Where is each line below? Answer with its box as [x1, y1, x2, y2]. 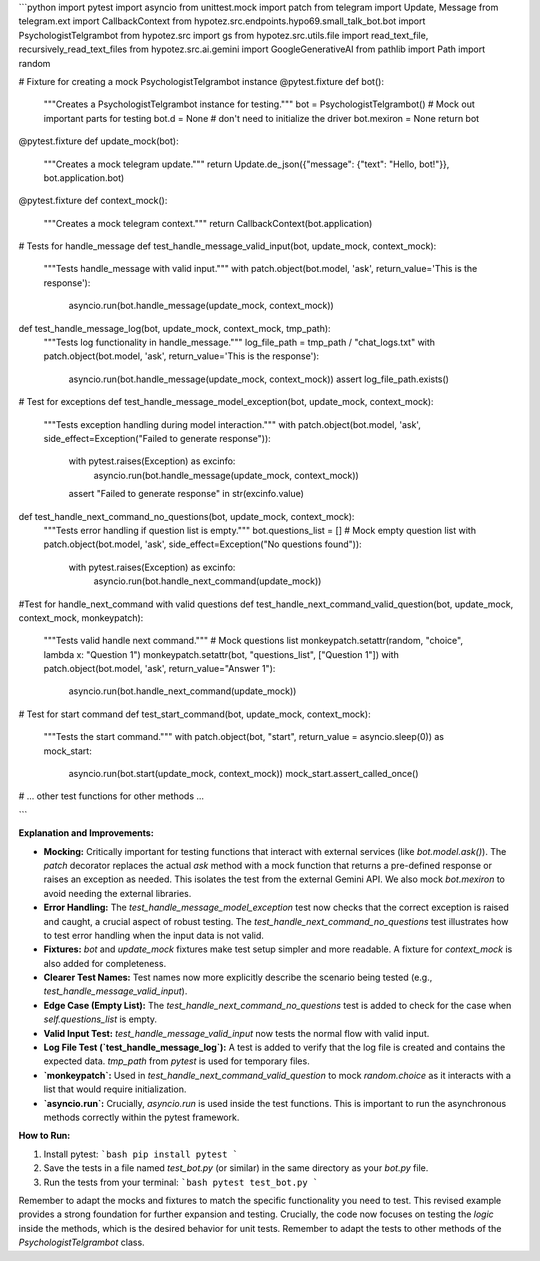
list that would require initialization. [43, 1083, 187, 1095]
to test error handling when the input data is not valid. [43, 929, 265, 941]
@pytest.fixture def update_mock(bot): [18, 135, 179, 147]
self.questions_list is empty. [43, 1013, 158, 1025]
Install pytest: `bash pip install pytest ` [43, 1148, 239, 1160]
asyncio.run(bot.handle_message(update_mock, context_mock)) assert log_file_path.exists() [68, 373, 450, 385]
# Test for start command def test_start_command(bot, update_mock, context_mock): [18, 708, 371, 720]
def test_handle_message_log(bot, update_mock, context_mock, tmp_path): [18, 322, 331, 334]
